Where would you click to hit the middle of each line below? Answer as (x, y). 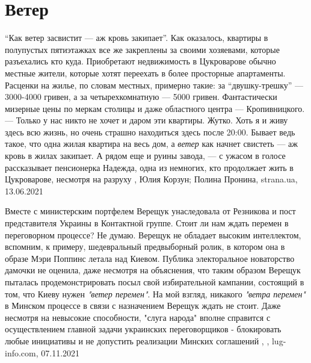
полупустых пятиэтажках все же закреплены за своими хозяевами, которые (142, 49)
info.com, (22, 352)
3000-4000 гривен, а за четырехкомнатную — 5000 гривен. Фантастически (141, 97)
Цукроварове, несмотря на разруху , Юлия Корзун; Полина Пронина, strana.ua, (151, 179)
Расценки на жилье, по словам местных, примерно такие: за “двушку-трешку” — (154, 85)
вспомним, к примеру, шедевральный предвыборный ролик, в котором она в (145, 247)
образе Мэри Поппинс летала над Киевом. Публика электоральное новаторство (150, 258)
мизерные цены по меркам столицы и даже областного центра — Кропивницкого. (155, 108)
